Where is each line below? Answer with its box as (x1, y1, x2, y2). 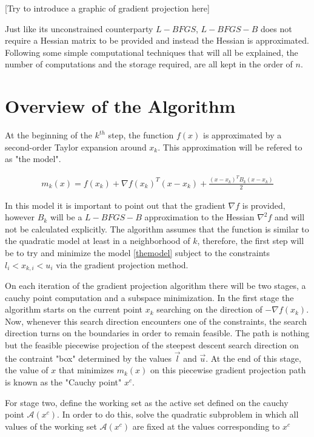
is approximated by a (203, 129, 282, 141)
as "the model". (5, 152, 61, 165)
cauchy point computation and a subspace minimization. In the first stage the (5, 291, 294, 303)
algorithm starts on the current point (5, 303, 143, 316)
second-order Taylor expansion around (5, 140, 147, 153)
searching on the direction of (156, 303, 262, 316)
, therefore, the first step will (197, 234, 304, 247)
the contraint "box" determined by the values (5, 351, 172, 364)
